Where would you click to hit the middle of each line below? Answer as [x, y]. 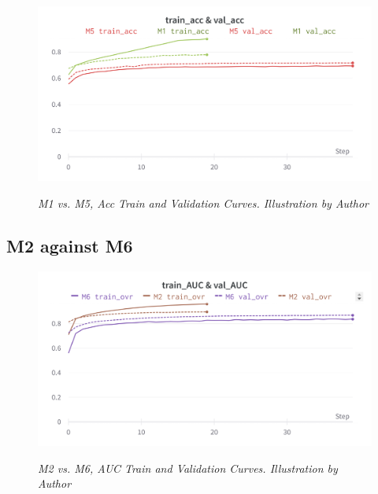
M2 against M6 [70, 245]
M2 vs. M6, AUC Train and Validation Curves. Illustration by [188, 468]
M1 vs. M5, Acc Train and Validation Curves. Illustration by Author [203, 203]
